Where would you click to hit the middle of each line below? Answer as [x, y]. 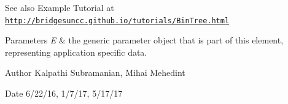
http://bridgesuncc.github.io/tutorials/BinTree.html [117, 20]
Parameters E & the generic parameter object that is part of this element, [144, 40]
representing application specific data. [76, 52]
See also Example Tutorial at [60, 7]
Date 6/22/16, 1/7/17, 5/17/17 [64, 93]
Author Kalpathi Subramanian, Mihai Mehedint [95, 72]
